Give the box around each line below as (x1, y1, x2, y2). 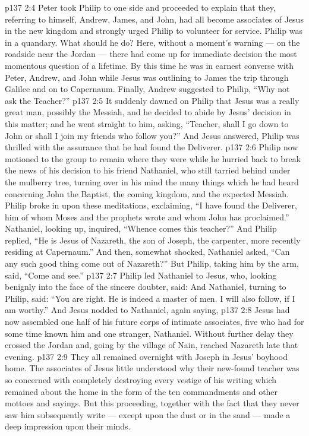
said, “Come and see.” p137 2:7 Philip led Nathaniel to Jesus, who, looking (5, 268, 277, 281)
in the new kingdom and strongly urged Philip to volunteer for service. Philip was (5, 24, 302, 37)
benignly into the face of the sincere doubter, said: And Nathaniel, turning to (5, 280, 286, 293)
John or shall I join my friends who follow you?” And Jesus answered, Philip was (5, 129, 299, 141)
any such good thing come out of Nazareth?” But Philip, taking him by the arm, (5, 257, 299, 270)
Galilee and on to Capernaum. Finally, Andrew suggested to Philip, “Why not (5, 83, 290, 95)
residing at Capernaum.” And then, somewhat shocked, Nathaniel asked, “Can (5, 245, 290, 258)
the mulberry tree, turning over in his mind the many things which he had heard (5, 175, 299, 188)
